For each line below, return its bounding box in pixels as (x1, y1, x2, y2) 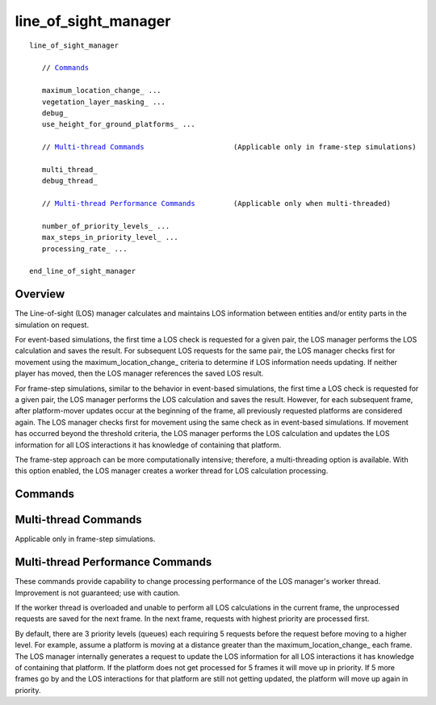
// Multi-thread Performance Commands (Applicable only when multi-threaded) (41, 199, 392, 208)
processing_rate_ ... (41, 244, 128, 254)
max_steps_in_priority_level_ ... (41, 233, 179, 242)
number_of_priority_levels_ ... (41, 221, 170, 230)
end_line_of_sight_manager (29, 266, 136, 276)
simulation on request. (15, 320, 89, 329)
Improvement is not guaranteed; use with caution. (15, 588, 181, 598)
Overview (15, 287, 65, 301)
